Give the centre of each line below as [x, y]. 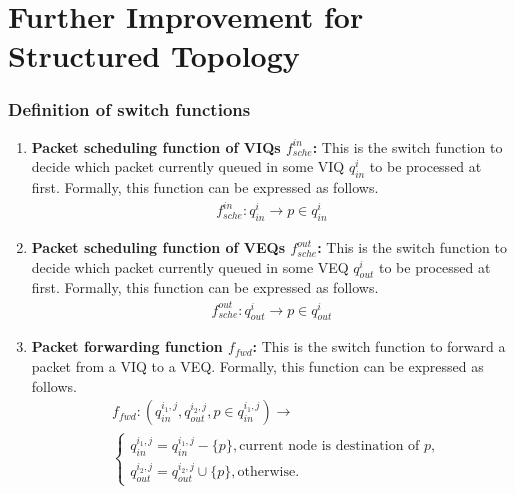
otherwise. [268, 472]
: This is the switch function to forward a [379, 346]
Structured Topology [154, 55]
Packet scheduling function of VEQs [158, 247]
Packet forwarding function [127, 346]
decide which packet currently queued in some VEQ [190, 266]
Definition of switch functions [129, 109]
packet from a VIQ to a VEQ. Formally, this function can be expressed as [257, 366]
